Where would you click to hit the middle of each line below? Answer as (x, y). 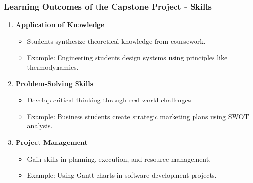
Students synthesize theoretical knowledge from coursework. (116, 41)
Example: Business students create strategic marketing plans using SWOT (138, 116)
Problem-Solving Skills (54, 83)
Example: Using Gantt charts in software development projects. (122, 175)
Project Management (51, 142)
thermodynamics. (53, 67)
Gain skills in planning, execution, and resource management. (119, 158)
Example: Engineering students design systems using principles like (127, 57)
